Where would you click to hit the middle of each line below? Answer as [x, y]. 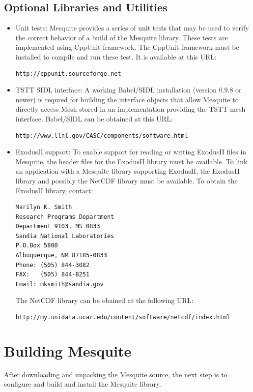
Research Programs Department [65, 217]
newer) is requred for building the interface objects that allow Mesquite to [127, 99]
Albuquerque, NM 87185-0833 [61, 256]
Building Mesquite [68, 350]
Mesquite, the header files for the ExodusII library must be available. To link [131, 161]
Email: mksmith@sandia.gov [59, 284]
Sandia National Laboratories [65, 236]
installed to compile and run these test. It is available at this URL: [116, 56]
